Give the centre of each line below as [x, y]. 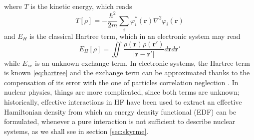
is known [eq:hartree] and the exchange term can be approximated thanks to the [127, 72]
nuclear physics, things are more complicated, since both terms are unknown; [122, 92]
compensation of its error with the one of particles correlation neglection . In [121, 82]
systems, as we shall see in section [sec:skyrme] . [76, 131]
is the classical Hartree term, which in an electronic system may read [135, 36]
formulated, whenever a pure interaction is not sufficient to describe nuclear [120, 121]
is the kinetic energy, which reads [81, 6]
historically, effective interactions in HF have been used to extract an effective [123, 101]
